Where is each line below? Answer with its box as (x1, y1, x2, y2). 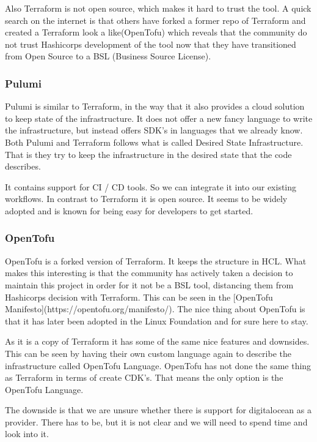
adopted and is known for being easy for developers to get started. (5, 204, 253, 217)
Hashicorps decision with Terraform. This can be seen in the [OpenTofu (5, 290, 273, 303)
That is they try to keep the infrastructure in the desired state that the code (5, 148, 292, 160)
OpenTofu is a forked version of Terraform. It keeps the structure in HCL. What (5, 254, 307, 267)
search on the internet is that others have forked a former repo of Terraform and (5, 13, 306, 26)
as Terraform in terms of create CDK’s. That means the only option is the (5, 371, 283, 384)
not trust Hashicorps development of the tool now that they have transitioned (5, 37, 296, 50)
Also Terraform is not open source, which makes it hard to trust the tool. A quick (5, 2, 312, 14)
